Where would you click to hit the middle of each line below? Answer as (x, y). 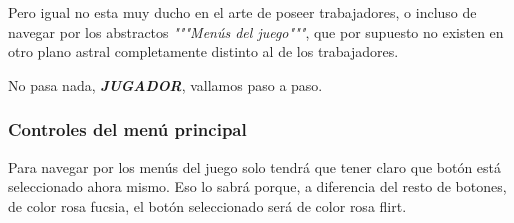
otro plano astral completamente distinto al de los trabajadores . (203, 51)
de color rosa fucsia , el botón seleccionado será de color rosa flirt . (207, 205)
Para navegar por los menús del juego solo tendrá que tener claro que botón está (255, 166)
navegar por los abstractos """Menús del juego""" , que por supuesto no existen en (256, 31)
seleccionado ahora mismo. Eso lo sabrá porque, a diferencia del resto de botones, (257, 186)
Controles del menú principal (127, 129)
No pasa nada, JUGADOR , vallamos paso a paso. (165, 84)
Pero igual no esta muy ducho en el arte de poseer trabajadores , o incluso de (242, 12)
